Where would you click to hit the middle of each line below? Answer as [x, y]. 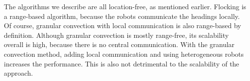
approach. [18, 73]
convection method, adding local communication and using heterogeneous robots [124, 54]
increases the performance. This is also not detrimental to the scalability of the [122, 63]
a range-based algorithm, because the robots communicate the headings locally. [122, 16]
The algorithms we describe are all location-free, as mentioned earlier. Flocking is [125, 6]
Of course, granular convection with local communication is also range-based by [123, 25]
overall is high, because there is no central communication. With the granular [119, 44]
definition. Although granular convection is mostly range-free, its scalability [116, 35]
